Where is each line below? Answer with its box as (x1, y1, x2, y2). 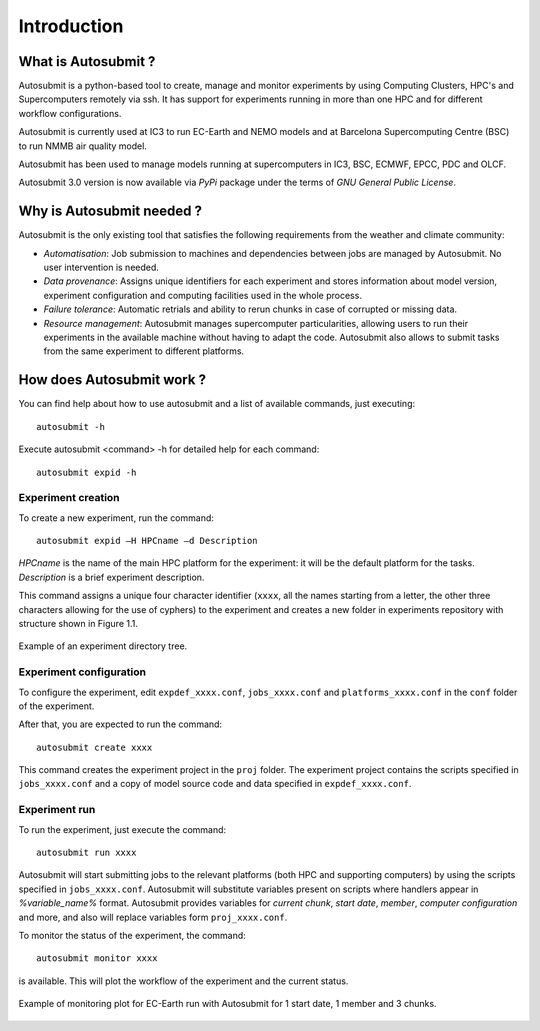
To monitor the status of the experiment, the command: (18, 929, 247, 941)
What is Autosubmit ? (18, 53, 156, 70)
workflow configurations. (18, 107, 122, 119)
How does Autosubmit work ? (18, 371, 207, 389)
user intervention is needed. (43, 261, 160, 274)
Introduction (18, 15, 124, 37)
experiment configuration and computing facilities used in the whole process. (43, 289, 362, 301)
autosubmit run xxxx (36, 847, 137, 859)
